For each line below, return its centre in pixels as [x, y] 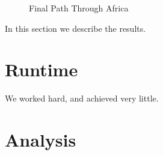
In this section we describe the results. [75, 28]
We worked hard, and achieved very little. [82, 98]
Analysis [41, 140]
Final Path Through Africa [79, 8]
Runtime [42, 69]
